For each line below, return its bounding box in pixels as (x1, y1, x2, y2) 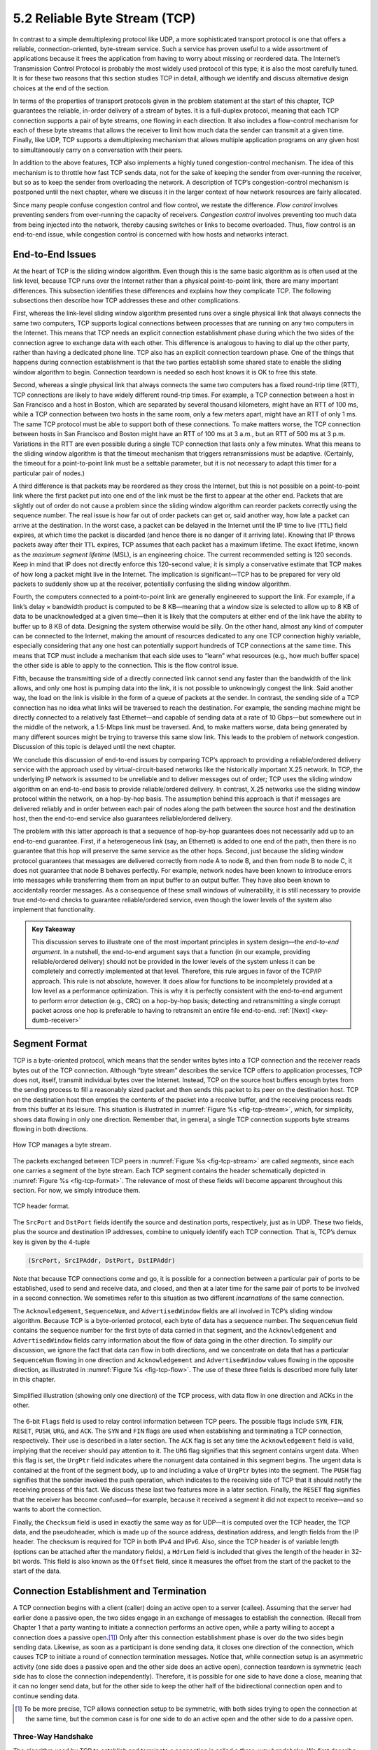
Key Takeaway (31, 925, 76, 933)
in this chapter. (13, 1375, 56, 1384)
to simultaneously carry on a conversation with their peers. (13, 146, 183, 154)
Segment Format (13, 1038, 87, 1050)
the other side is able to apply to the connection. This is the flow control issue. (13, 661, 239, 670)
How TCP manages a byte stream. (13, 1141, 112, 1149)
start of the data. (13, 1567, 62, 1575)
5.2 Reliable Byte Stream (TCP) (13, 10, 196, 26)
